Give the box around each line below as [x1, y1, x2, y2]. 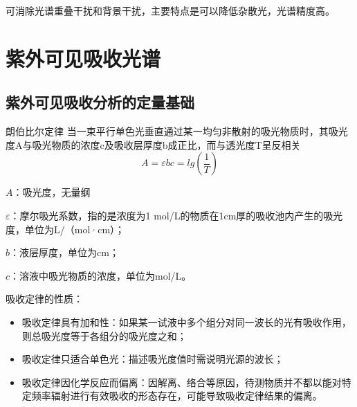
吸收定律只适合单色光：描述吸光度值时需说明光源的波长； [21, 352, 284, 366]
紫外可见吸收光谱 [6, 44, 161, 72]
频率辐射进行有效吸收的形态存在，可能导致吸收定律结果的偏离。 [31, 388, 322, 403]
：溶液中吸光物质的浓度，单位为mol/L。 [10, 268, 192, 282]
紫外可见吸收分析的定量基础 [6, 91, 194, 113]
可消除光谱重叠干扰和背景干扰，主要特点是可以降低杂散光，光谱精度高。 [6, 3, 335, 17]
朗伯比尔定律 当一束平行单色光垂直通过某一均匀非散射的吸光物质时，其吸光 [6, 124, 348, 138]
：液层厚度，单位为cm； [10, 245, 119, 260]
